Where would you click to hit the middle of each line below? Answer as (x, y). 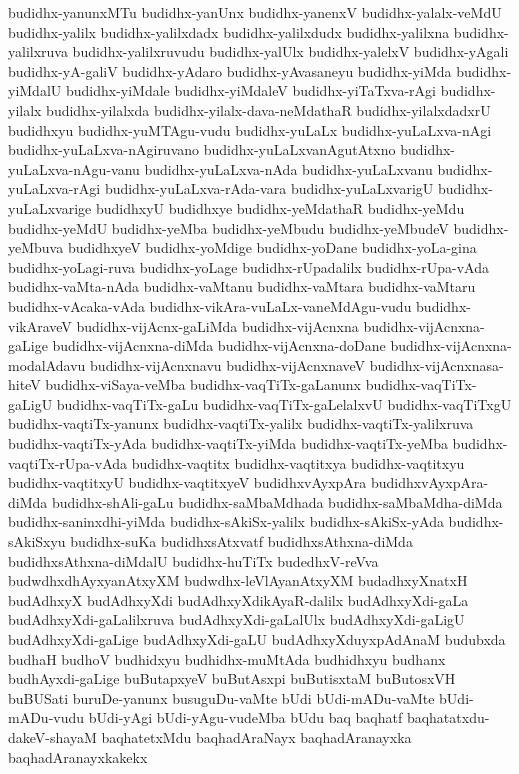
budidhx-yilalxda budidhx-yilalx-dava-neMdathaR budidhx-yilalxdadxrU (268, 109)
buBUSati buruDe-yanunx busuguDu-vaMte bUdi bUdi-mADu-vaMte (221, 697)
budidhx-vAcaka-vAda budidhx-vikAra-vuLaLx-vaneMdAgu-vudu (210, 305)
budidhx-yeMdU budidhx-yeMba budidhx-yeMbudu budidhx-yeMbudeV (228, 227)
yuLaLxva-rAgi (54, 188)
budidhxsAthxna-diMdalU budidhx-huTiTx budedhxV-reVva (193, 560)
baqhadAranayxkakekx (78, 756)
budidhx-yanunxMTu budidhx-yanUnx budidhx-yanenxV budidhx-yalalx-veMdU (255, 12)
